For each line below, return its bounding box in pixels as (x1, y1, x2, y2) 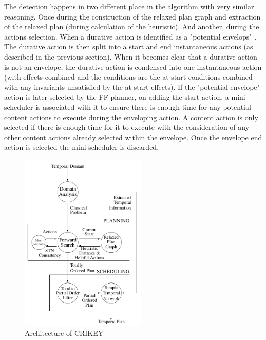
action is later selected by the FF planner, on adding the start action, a (4, 91, 229, 102)
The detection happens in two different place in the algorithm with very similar (4, 1, 254, 11)
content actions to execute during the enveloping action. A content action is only (4, 111, 258, 122)
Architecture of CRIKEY (25, 327, 104, 338)
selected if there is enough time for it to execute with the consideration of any (4, 122, 250, 133)
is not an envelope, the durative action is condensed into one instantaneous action (4, 61, 262, 72)
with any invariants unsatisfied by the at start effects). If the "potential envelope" (4, 81, 260, 92)
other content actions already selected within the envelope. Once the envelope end (4, 131, 262, 142)
